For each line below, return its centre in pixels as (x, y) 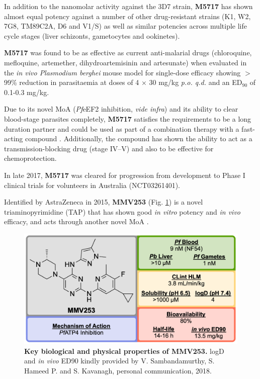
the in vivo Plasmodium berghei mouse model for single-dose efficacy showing (122, 72)
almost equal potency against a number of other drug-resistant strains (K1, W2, (127, 16)
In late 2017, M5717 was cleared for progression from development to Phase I (125, 175)
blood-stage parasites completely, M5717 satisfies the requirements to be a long (128, 118)
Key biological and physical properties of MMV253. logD (124, 351)
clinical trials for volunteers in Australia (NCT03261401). (92, 185)
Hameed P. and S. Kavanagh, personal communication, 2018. (118, 370)
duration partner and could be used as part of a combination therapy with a (122, 128)
